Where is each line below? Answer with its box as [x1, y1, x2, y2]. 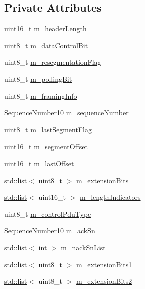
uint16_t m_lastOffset [4, 158, 74, 168]
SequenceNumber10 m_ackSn [4, 225, 95, 236]
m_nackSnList [61, 242, 106, 252]
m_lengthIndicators [80, 192, 141, 202]
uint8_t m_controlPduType [4, 208, 91, 219]
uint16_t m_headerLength [4, 23, 87, 34]
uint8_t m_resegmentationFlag [4, 57, 101, 67]
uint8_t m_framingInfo [4, 90, 77, 101]
